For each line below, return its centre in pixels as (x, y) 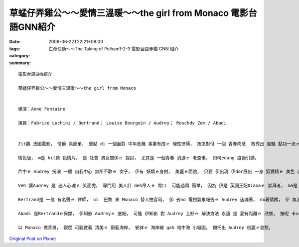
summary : (20, 63)
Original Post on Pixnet (33, 239)
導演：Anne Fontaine (42, 109)
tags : (15, 49)
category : (20, 56)
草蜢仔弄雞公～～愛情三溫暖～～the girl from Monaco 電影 (129, 13)
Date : (15, 42)
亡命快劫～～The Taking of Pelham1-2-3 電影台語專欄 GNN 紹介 (114, 49)
